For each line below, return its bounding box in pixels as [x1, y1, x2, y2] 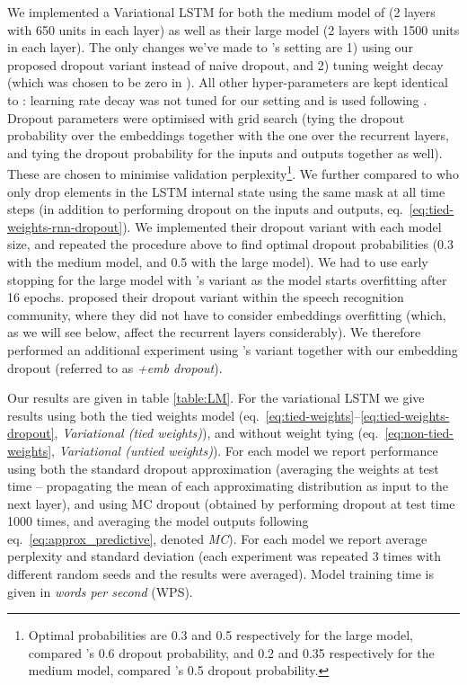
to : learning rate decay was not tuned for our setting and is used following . [7, 90, 427, 109]
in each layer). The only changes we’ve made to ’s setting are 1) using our [7, 38, 413, 57]
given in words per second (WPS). [7, 582, 193, 600]
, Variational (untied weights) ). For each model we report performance [51, 440, 438, 459]
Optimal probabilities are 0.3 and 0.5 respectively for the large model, [28, 626, 413, 645]
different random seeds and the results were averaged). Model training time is [7, 565, 435, 583]
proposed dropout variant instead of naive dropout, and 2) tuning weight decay [7, 55, 444, 74]
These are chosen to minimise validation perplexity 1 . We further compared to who [7, 162, 459, 182]
